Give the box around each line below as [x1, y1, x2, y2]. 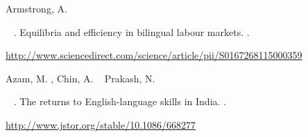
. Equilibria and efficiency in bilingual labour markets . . [13, 24, 250, 39]
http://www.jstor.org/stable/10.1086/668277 [6, 117, 196, 131]
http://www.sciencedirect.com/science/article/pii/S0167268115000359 [6, 48, 302, 62]
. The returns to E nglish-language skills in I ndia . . [13, 94, 226, 109]
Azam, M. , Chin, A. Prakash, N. [6, 71, 155, 85]
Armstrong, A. [6, 1, 67, 15]
